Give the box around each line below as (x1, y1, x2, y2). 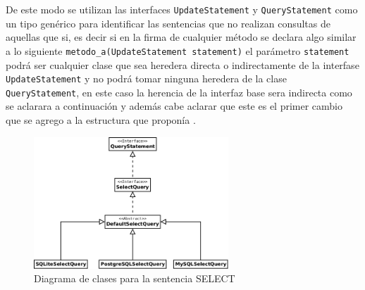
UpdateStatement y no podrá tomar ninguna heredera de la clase (6, 71, 287, 86)
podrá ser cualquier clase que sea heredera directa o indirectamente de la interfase (6, 57, 359, 72)
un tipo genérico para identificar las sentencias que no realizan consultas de (6, 15, 330, 30)
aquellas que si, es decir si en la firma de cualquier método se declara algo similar (6, 30, 357, 44)
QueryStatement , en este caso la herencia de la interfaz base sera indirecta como (6, 84, 352, 99)
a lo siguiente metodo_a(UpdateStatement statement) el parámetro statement (6, 43, 349, 58)
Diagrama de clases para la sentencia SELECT (34, 271, 235, 286)
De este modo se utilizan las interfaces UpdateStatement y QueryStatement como (6, 2, 358, 16)
